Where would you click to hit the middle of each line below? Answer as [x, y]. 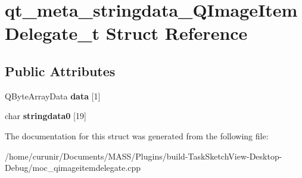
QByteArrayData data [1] [53, 96]
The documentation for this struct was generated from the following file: [137, 135]
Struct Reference [177, 33]
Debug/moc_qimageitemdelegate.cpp [73, 168]
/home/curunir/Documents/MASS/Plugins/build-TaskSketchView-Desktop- [144, 156]
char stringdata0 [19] [46, 116]
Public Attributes [60, 71]
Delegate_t [52, 33]
